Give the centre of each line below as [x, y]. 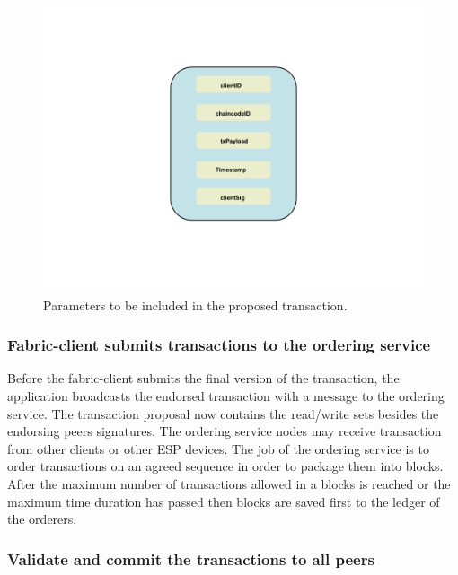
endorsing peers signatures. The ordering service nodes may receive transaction [225, 431]
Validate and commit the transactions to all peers [191, 558]
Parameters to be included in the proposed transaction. [195, 305]
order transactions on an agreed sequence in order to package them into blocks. [225, 466]
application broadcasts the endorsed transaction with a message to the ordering [226, 396]
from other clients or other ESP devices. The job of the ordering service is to [218, 448]
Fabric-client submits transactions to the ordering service [219, 345]
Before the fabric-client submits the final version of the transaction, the [203, 378]
